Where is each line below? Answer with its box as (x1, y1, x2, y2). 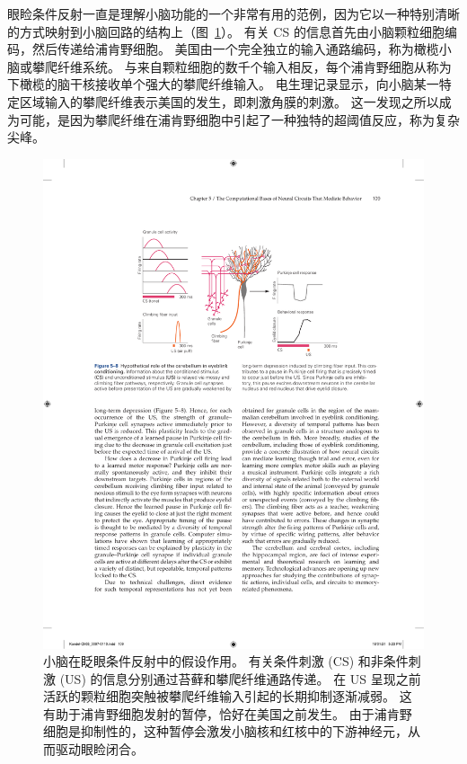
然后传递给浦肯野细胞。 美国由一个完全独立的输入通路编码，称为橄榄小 (31, 40, 452, 58)
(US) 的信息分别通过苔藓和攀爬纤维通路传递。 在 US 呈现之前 (59, 669, 421, 688)
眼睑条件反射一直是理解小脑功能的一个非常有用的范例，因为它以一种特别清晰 (7, 4, 460, 22)
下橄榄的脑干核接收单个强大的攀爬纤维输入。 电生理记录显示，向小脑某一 (7, 75, 439, 93)
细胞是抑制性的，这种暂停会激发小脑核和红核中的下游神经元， (43, 722, 408, 741)
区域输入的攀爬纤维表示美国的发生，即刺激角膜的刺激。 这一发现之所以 (19, 92, 439, 111)
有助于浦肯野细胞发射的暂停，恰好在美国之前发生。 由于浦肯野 (43, 704, 412, 723)
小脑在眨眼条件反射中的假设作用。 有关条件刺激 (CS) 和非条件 (43, 652, 409, 671)
